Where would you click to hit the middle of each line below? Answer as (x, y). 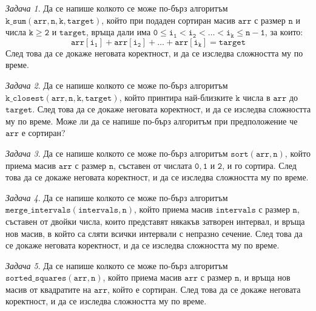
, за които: (284, 32)
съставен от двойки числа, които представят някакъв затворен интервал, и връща (155, 221)
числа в (257, 97)
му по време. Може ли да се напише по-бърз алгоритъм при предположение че (152, 121)
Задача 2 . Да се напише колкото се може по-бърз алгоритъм (117, 85)
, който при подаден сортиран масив (168, 20)
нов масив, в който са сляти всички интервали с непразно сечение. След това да (154, 233)
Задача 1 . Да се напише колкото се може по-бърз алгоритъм (117, 8)
